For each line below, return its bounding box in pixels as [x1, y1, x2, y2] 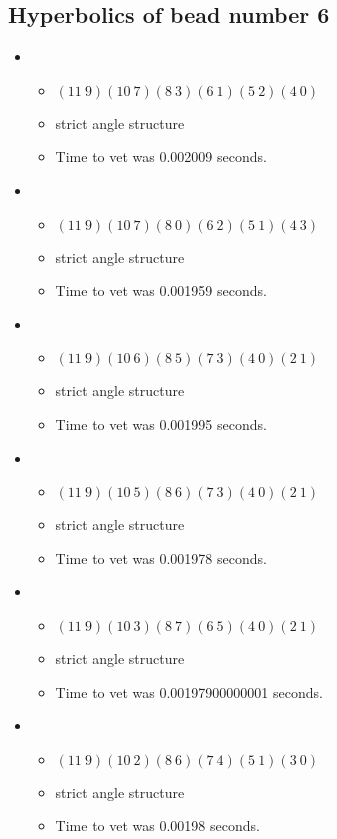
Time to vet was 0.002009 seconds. [55, 146, 267, 167]
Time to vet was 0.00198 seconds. [55, 815, 260, 836]
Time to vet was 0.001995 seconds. [55, 413, 267, 434]
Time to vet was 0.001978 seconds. [55, 547, 267, 568]
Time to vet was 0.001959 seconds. [55, 280, 267, 301]
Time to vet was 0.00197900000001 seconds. [55, 681, 323, 702]
